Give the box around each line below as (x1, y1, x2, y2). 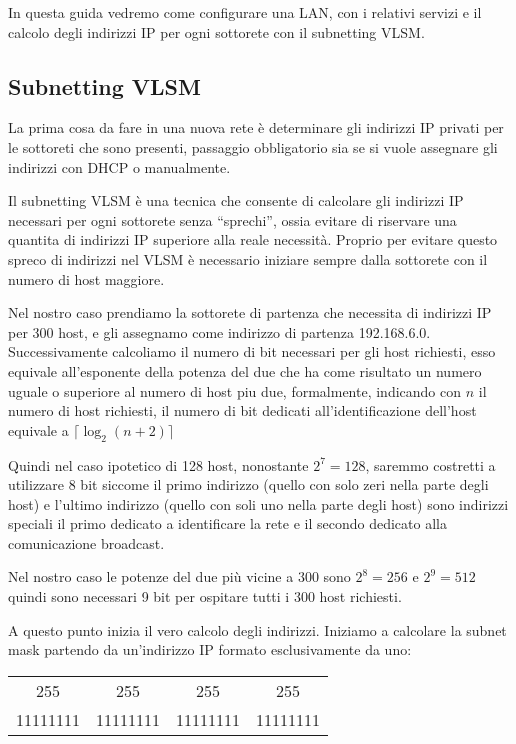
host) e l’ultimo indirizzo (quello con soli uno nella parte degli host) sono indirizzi (8, 493, 509, 514)
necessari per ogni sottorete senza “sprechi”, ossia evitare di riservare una (8, 209, 457, 230)
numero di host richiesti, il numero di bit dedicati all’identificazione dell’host (8, 400, 477, 421)
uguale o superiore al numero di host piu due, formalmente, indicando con (8, 380, 462, 401)
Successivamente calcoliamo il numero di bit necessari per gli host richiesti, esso (8, 341, 496, 362)
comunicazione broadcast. (8, 532, 165, 553)
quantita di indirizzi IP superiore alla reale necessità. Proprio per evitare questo (8, 229, 498, 250)
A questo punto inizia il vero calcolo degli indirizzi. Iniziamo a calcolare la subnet (8, 619, 507, 640)
